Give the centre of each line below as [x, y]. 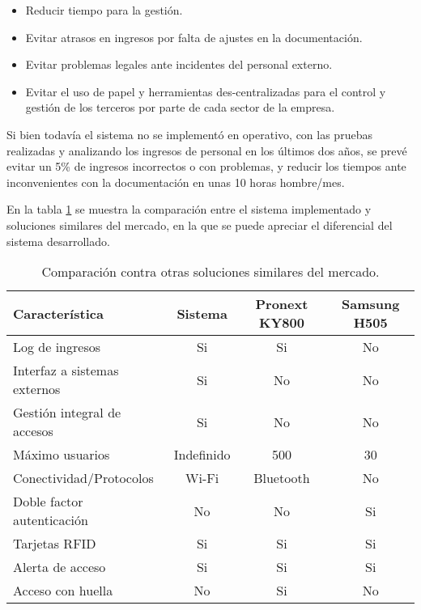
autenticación [51, 520]
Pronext [282, 304]
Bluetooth [282, 478]
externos [37, 389]
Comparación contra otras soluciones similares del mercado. [210, 272]
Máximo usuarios [62, 455]
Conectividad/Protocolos [83, 478]
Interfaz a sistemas [66, 371]
